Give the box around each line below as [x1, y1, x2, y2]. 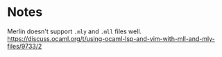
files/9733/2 [7, 42, 42, 50]
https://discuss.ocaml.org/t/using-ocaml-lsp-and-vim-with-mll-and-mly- [7, 34, 215, 42]
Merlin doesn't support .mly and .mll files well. [7, 27, 142, 35]
